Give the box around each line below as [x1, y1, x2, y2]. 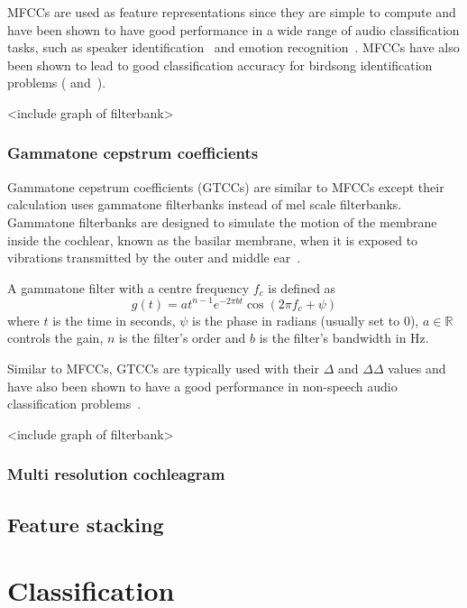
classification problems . [7, 394, 142, 413]
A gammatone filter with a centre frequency [7, 278, 250, 297]
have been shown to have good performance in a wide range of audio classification [7, 20, 460, 39]
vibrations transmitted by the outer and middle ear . [7, 248, 301, 267]
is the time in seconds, [52, 310, 176, 329]
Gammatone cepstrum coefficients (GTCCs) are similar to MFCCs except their [7, 177, 444, 196]
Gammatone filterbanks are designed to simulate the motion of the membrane [7, 212, 437, 231]
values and [388, 359, 446, 378]
